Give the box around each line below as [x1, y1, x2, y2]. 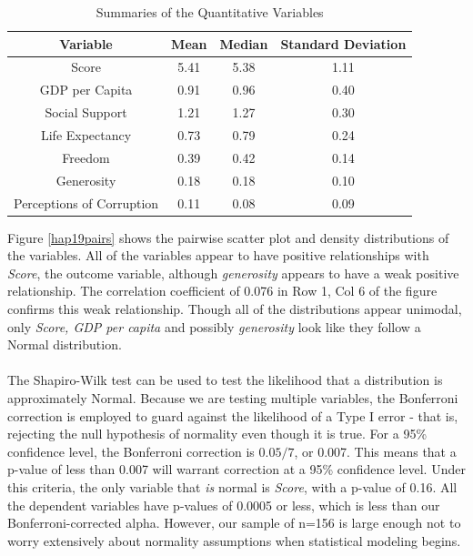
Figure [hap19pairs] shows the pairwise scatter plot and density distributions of [7, 227, 449, 247]
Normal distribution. [7, 335, 122, 354]
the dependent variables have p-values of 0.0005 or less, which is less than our [7, 495, 440, 514]
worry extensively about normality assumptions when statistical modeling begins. [7, 531, 461, 550]
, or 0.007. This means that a [294, 441, 457, 460]
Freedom [62, 147, 110, 167]
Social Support [45, 103, 127, 122]
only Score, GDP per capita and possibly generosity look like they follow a [7, 317, 421, 336]
